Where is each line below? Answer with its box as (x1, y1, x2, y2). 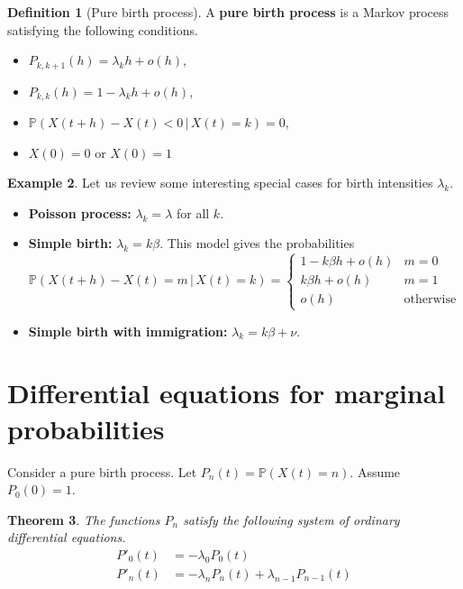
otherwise (404, 293, 457, 307)
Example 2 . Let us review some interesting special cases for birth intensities (7, 173, 433, 192)
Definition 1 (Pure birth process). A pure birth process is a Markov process (7, 3, 449, 21)
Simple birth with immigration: (28, 321, 228, 340)
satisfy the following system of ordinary (183, 510, 400, 529)
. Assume (350, 462, 401, 481)
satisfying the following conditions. (7, 20, 198, 39)
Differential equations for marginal (7, 374, 446, 411)
